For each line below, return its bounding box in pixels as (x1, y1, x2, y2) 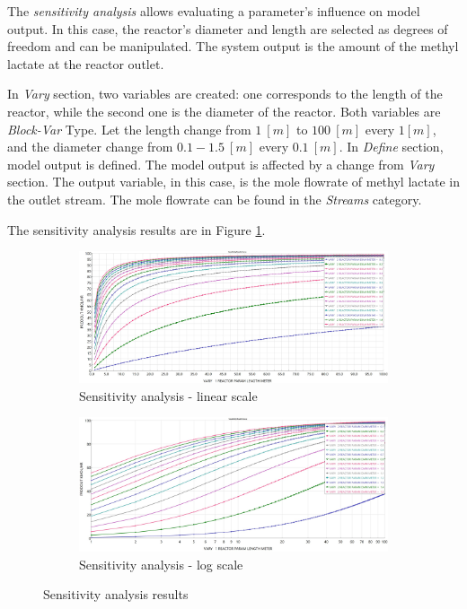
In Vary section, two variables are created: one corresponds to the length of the (7, 84, 443, 103)
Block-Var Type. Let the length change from (7, 119, 251, 138)
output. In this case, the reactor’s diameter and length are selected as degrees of (7, 19, 448, 38)
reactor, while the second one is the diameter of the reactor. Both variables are (7, 101, 441, 120)
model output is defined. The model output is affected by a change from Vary (7, 154, 435, 173)
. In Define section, (339, 137, 444, 156)
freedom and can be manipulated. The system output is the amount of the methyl (7, 37, 459, 56)
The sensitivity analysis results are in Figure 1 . (7, 220, 266, 239)
